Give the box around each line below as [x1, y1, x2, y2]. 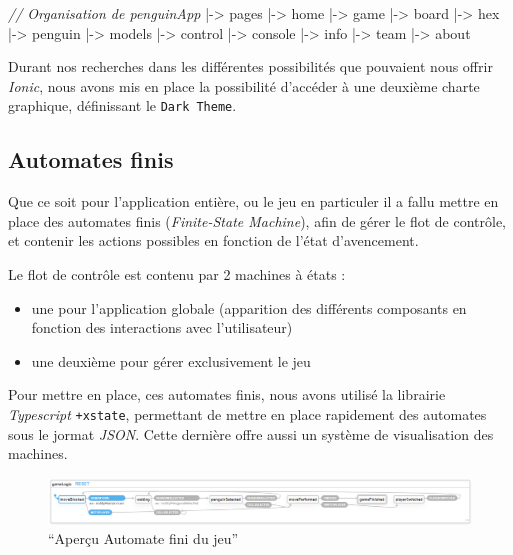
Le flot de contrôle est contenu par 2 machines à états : [8, 264, 346, 285]
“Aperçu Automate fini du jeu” [48, 528, 239, 549]
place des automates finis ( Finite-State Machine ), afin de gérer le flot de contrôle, [8, 210, 506, 231]
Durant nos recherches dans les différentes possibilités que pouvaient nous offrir [8, 56, 493, 77]
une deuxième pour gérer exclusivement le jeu [31, 350, 311, 371]
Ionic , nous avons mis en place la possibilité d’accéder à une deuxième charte [8, 75, 480, 96]
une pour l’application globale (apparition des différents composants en [31, 297, 467, 318]
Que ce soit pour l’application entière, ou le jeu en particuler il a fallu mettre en [8, 191, 499, 212]
